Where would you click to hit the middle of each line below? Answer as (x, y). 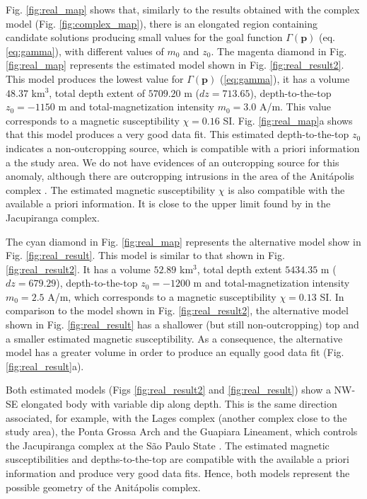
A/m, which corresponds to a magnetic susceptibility (162, 296)
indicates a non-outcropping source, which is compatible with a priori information (183, 148)
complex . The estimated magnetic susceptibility (111, 189)
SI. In (332, 296)
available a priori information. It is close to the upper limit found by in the (168, 203)
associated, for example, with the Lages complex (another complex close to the (176, 417)
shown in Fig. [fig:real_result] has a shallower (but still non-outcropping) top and (182, 325)
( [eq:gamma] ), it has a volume (285, 78)
